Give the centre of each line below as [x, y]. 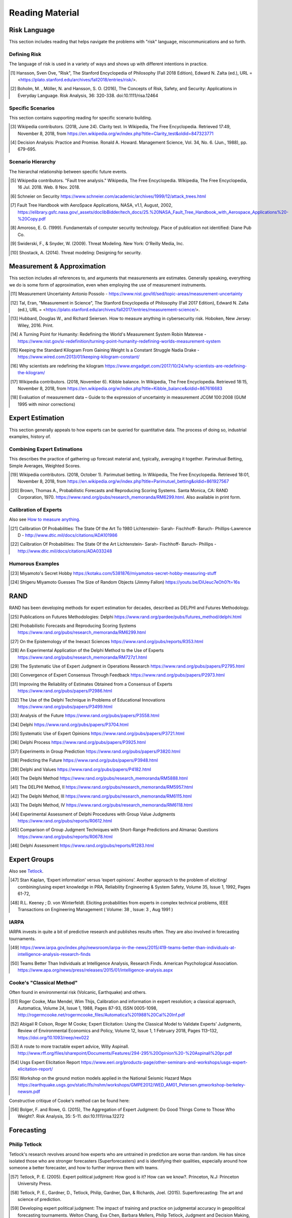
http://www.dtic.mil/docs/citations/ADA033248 [65, 551]
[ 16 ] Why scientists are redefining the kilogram [57, 366]
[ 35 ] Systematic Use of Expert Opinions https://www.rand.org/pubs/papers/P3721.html [98, 734]
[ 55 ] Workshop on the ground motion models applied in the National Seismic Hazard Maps [101, 1078]
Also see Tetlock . [26, 871]
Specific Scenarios [32, 108]
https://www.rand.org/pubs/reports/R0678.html [65, 837]
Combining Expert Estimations [46, 449]
